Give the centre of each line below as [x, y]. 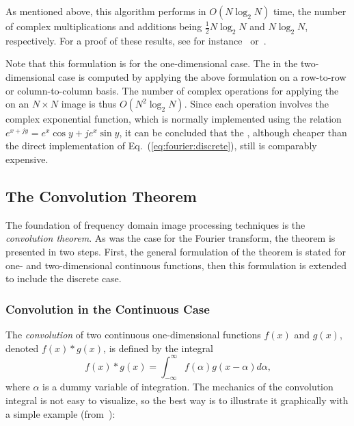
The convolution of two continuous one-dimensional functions [133, 334]
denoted [22, 348]
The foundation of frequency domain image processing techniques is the [155, 224]
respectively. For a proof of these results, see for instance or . [136, 40]
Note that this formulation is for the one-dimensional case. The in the [152, 63]
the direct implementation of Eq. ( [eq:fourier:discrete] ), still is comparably [161, 146]
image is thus [89, 104]
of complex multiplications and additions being [104, 26]
